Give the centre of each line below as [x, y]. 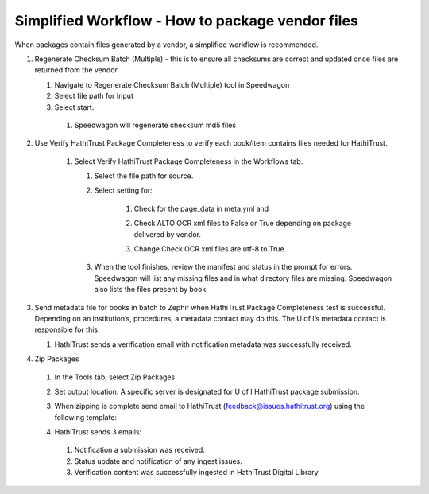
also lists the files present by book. [151, 290]
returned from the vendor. [77, 70]
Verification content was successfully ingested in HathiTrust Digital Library [196, 473]
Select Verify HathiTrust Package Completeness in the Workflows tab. [189, 161]
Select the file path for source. [144, 176]
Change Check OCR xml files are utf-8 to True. [210, 249]
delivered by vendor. [168, 234]
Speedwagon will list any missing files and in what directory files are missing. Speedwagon [243, 278]
